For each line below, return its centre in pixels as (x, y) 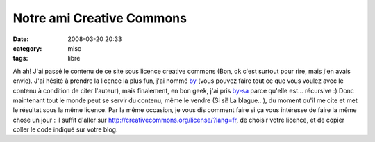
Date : (21, 39)
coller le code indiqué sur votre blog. (65, 129)
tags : (20, 58)
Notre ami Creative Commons (100, 18)
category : (27, 48)
